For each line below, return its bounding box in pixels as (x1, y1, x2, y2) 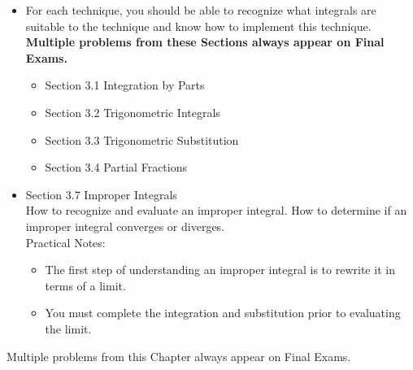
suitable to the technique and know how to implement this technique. (25, 17, 372, 34)
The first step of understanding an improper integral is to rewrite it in (45, 261, 395, 278)
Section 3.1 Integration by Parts (45, 76, 205, 94)
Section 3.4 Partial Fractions (45, 159, 187, 176)
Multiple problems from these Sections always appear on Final (25, 33, 385, 50)
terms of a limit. (45, 276, 126, 294)
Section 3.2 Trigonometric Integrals (45, 103, 220, 120)
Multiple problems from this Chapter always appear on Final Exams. (7, 347, 351, 364)
